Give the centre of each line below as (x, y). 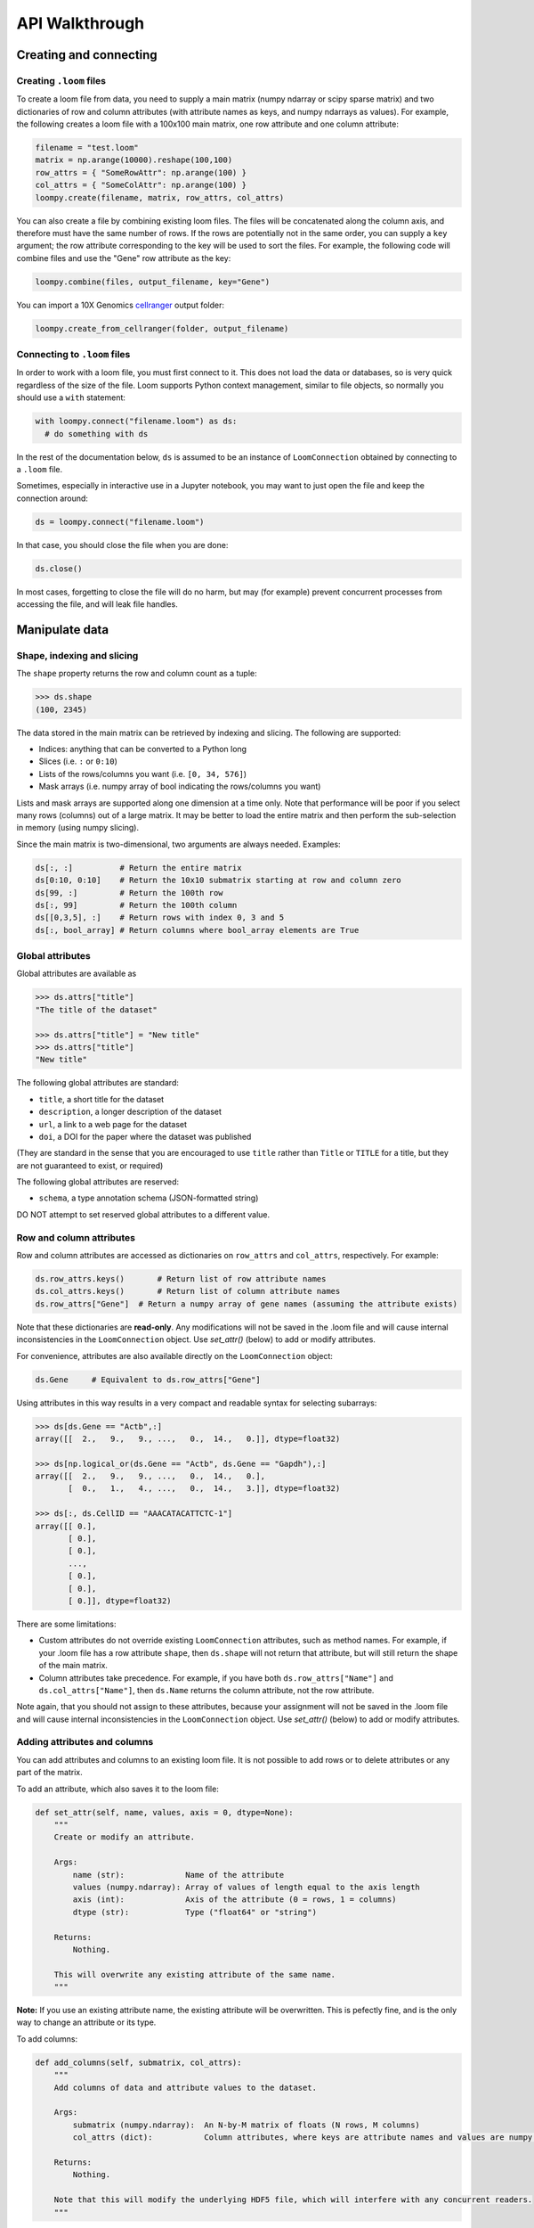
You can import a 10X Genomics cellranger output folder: (120, 305)
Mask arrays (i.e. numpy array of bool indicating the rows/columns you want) (180, 786)
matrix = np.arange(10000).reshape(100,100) (134, 160)
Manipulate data (63, 630)
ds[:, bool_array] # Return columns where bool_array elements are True (197, 930)
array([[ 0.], (66, 1526)
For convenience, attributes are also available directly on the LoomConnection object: (175, 1356)
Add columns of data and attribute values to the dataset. (186, 2087)
